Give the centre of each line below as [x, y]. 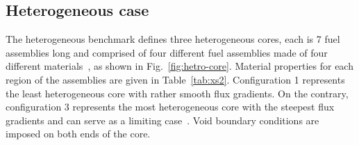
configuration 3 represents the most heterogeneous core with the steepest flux [170, 107]
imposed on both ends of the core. [78, 134]
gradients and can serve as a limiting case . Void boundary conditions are [162, 120]
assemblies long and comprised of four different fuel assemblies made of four [167, 52]
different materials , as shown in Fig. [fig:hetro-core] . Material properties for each [179, 66]
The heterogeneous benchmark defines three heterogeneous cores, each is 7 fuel [173, 39]
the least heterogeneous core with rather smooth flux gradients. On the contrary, [177, 93]
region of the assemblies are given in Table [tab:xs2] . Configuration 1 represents [175, 79]
